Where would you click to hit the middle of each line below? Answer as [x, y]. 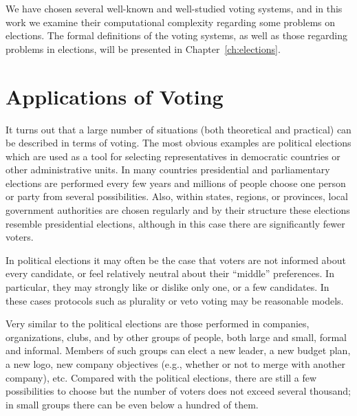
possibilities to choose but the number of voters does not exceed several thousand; [178, 391]
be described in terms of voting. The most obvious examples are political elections [178, 143]
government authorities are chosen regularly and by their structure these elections [178, 210]
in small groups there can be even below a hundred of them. [132, 404]
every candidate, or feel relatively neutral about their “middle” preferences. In [170, 273]
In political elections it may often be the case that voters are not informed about [176, 260]
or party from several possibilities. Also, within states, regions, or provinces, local [177, 196]
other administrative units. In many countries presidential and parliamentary [168, 169]
